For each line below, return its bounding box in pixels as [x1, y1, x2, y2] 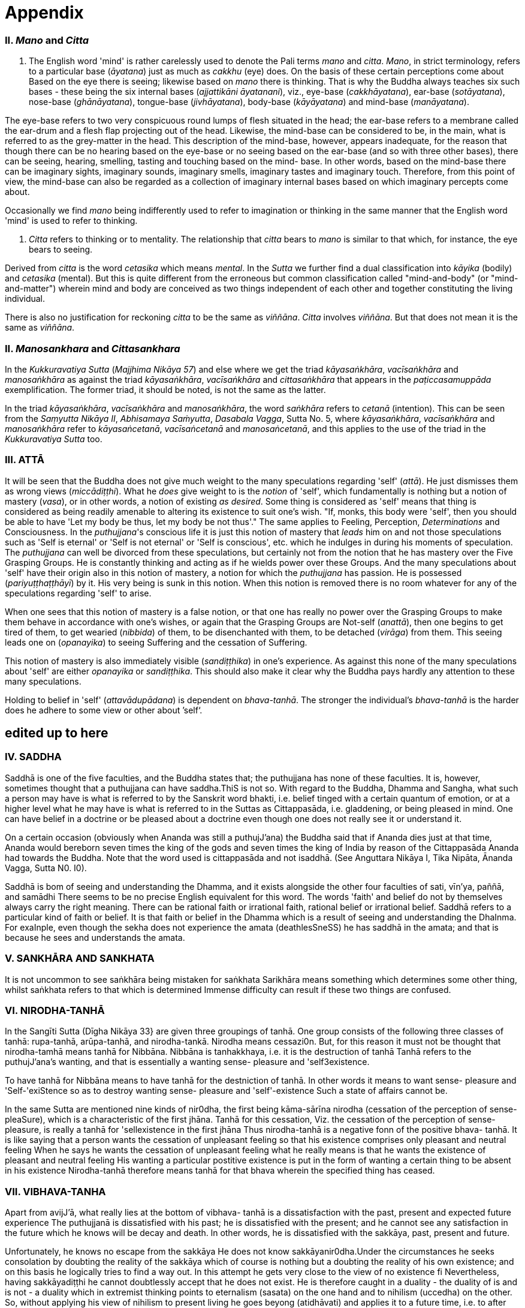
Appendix [5, 2, 84, 23]
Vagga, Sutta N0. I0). [5, 862, 87, 873]
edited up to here [5, 725, 108, 741]
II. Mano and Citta [5, 34, 89, 46]
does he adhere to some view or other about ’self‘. [5, 704, 203, 715]
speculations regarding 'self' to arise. [5, 587, 152, 598]
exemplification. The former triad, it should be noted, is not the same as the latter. [5, 384, 326, 395]
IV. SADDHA [5, 751, 62, 763]
